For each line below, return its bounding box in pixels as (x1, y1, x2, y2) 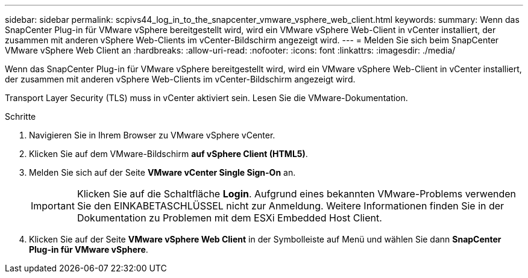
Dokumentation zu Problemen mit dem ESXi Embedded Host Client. (77, 212, 382, 224)
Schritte (5, 111, 36, 122)
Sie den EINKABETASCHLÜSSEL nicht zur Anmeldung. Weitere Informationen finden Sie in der (77, 200, 504, 212)
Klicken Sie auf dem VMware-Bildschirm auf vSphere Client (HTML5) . (29, 149, 308, 159)
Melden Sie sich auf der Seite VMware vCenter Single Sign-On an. (29, 167, 296, 178)
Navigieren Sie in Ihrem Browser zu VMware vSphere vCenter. (29, 130, 275, 140)
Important (31, 200, 75, 212)
